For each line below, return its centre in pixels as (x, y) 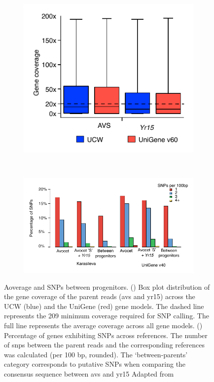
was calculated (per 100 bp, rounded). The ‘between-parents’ (96, 354)
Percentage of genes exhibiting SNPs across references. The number (106, 335)
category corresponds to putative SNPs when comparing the (95, 364)
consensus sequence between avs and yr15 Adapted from (89, 373)
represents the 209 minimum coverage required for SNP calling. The (107, 316)
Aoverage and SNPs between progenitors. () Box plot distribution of (107, 286)
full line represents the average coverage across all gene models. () (103, 325)
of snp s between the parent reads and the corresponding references (105, 345)
